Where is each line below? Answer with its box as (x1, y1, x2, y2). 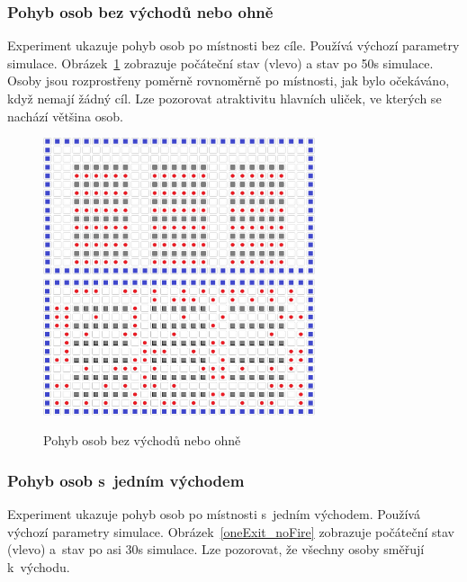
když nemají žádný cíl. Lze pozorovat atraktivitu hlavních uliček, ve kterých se (7, 89, 442, 107)
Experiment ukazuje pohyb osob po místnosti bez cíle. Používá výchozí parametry (7, 36, 460, 55)
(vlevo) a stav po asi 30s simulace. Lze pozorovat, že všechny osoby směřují (7, 540, 425, 559)
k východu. (7, 558, 70, 577)
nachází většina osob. (7, 106, 123, 125)
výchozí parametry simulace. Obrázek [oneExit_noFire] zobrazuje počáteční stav (7, 522, 454, 541)
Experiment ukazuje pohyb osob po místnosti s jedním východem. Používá (7, 505, 420, 524)
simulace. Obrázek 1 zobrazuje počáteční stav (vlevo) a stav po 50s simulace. (7, 53, 434, 72)
